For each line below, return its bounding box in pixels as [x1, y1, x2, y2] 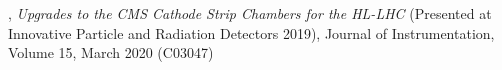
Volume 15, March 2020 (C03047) [8, 42, 214, 63]
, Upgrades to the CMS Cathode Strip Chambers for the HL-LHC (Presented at [8, 3, 492, 23]
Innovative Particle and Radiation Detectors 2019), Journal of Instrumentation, [8, 22, 495, 43]
